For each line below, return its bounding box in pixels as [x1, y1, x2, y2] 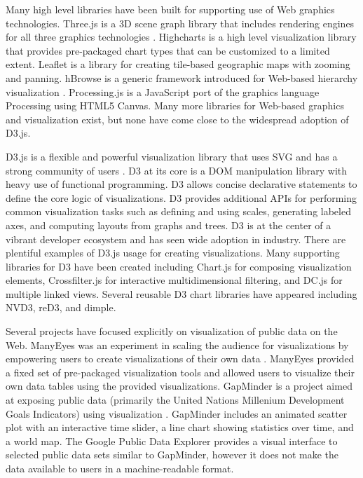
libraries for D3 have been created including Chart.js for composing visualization [6, 259, 352, 273]
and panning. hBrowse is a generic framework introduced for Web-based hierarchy [6, 70, 358, 85]
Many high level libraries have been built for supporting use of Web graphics [6, 2, 335, 16]
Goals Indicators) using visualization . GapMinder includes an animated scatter [6, 406, 348, 421]
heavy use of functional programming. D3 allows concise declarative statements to [6, 177, 357, 191]
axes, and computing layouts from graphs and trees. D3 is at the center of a [6, 217, 331, 232]
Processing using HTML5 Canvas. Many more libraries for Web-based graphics [6, 98, 344, 113]
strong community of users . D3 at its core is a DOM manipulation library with [6, 163, 348, 177]
